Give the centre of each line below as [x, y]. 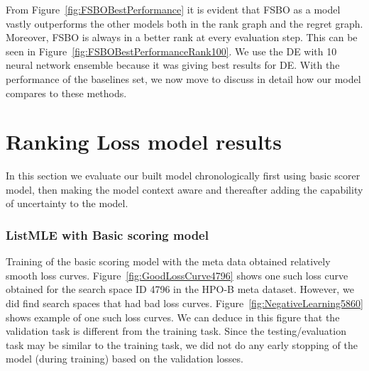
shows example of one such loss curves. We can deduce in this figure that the [173, 317]
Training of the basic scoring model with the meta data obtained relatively [168, 261]
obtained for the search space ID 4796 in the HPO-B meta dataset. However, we [180, 289]
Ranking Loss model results [144, 142]
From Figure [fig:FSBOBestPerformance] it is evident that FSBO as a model [173, 9]
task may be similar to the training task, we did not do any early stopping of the [182, 344]
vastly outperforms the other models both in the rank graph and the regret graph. [184, 23]
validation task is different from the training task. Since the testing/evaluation [176, 331]
